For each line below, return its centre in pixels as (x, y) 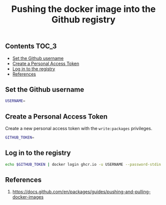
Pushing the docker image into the (83, 9)
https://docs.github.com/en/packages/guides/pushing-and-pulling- (81, 192)
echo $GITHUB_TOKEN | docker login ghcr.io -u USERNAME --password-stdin (83, 164)
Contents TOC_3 (31, 46)
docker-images (28, 197)
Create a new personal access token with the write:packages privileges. (79, 129)
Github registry (83, 20)
